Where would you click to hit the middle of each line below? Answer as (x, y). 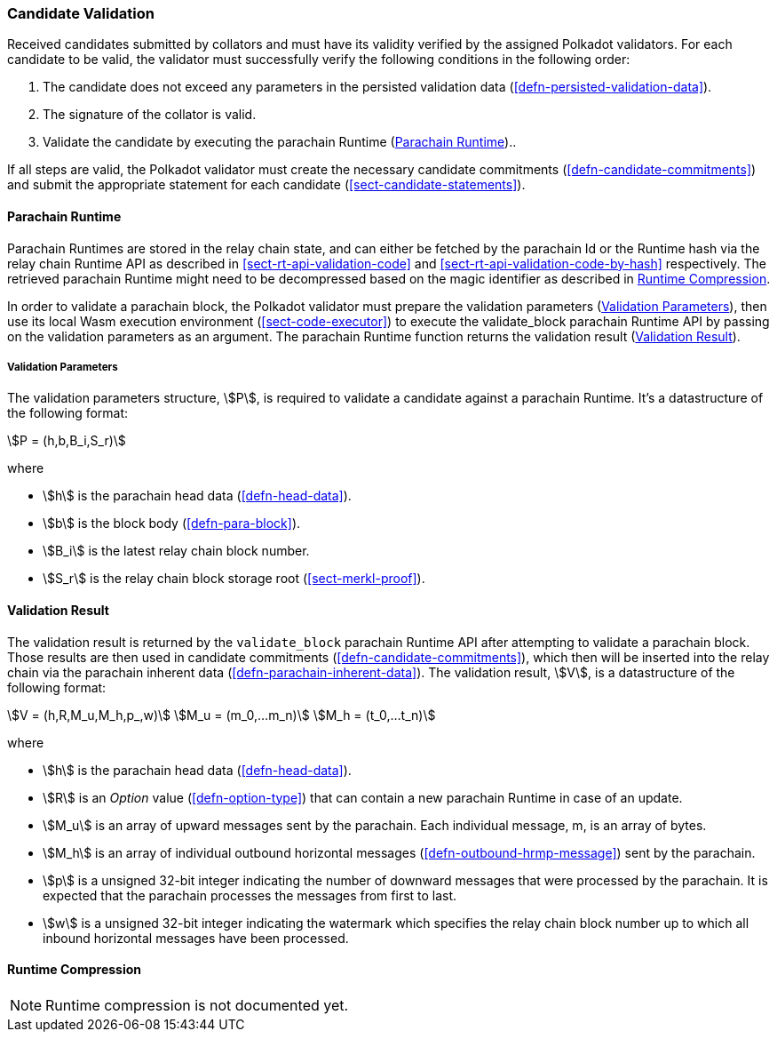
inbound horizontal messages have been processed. (196, 938)
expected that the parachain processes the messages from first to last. (250, 895)
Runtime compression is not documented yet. (197, 1005)
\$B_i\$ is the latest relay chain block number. (176, 551)
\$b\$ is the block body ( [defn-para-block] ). (172, 523)
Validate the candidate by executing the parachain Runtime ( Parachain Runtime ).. (280, 142)
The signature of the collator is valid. (150, 115)
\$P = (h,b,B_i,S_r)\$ (67, 441)
